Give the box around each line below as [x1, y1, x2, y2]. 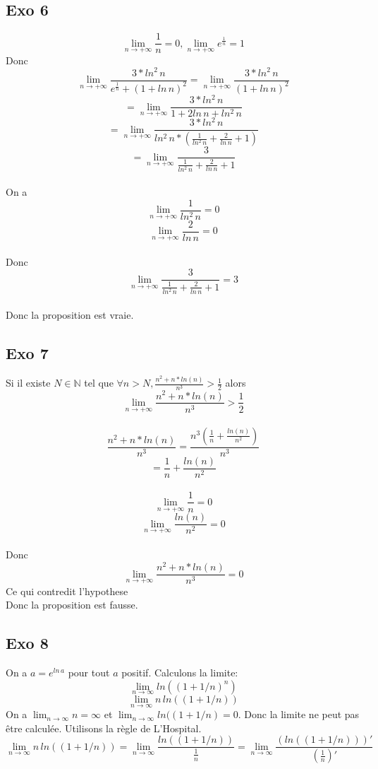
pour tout [68, 665, 110, 680]
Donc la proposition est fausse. [6, 597, 138, 612]
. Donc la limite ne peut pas [238, 707, 360, 722]
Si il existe [6, 375, 51, 390]
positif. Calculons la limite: [121, 665, 238, 680]
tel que [84, 375, 114, 390]
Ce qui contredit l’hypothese [6, 583, 128, 598]
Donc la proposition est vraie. [6, 307, 134, 322]
